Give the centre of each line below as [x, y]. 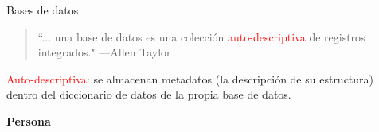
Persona [29, 120]
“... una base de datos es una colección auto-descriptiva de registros [201, 36]
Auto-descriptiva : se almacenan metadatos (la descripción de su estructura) [190, 78]
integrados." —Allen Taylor [104, 52]
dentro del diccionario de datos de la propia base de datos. [149, 94]
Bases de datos [43, 10]
